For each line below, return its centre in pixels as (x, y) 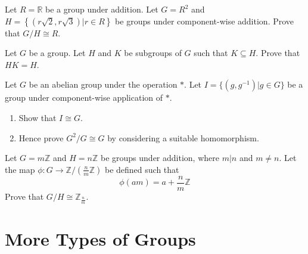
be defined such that (142, 169)
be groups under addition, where (160, 158)
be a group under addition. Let (102, 9)
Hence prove (41, 137)
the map (20, 169)
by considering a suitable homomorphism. (183, 137)
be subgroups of (153, 53)
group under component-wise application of (84, 97)
